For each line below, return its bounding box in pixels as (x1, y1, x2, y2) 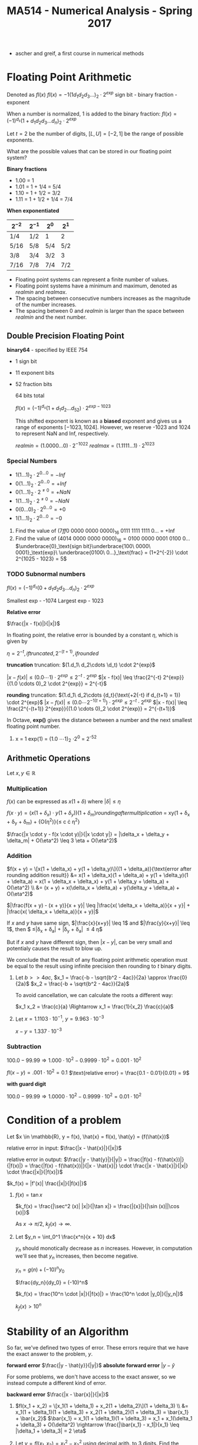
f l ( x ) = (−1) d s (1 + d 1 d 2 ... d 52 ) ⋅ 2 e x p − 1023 (15, 404, 111, 413)
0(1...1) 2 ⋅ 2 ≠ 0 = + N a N (15, 487, 71, 497)
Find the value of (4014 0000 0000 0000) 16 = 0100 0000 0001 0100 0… (15, 535, 190, 543)
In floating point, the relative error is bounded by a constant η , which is (6, 631, 179, 638)
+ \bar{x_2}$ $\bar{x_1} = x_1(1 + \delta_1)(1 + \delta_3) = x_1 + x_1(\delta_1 (15, 1415, 193, 1422)
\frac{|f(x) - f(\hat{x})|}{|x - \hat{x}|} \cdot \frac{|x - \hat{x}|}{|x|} (29, 1162, 188, 1169)
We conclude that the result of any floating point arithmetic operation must (6, 956, 188, 963)
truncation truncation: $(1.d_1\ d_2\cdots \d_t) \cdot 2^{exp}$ (6, 661, 156, 668)
